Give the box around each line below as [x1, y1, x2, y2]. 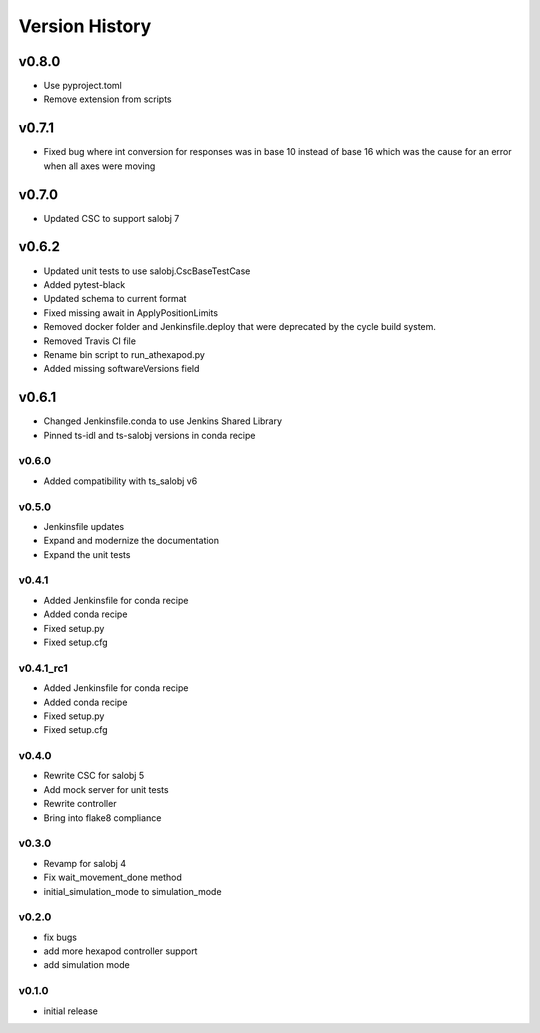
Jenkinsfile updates [43, 520, 125, 532]
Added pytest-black [43, 278, 126, 290]
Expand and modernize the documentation [43, 535, 220, 547]
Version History [18, 15, 152, 37]
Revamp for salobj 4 [43, 857, 127, 869]
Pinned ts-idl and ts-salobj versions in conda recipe [43, 429, 256, 441]
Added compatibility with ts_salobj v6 [43, 475, 198, 487]
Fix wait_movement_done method [43, 871, 182, 884]
